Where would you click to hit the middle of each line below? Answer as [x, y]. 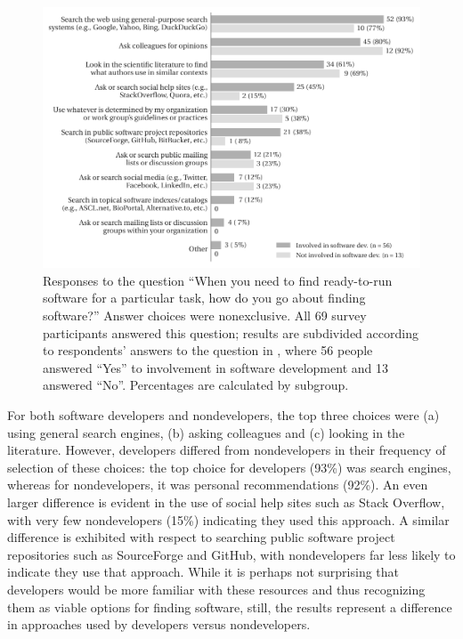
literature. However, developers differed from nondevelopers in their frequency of [227, 450]
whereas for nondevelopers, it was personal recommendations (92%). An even [218, 485]
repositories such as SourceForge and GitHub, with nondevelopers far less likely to [231, 554]
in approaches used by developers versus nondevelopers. [159, 624]
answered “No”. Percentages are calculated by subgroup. [196, 385]
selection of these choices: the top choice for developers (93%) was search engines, [229, 467]
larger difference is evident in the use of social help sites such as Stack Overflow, [226, 501]
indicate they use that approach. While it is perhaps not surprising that [203, 572]
